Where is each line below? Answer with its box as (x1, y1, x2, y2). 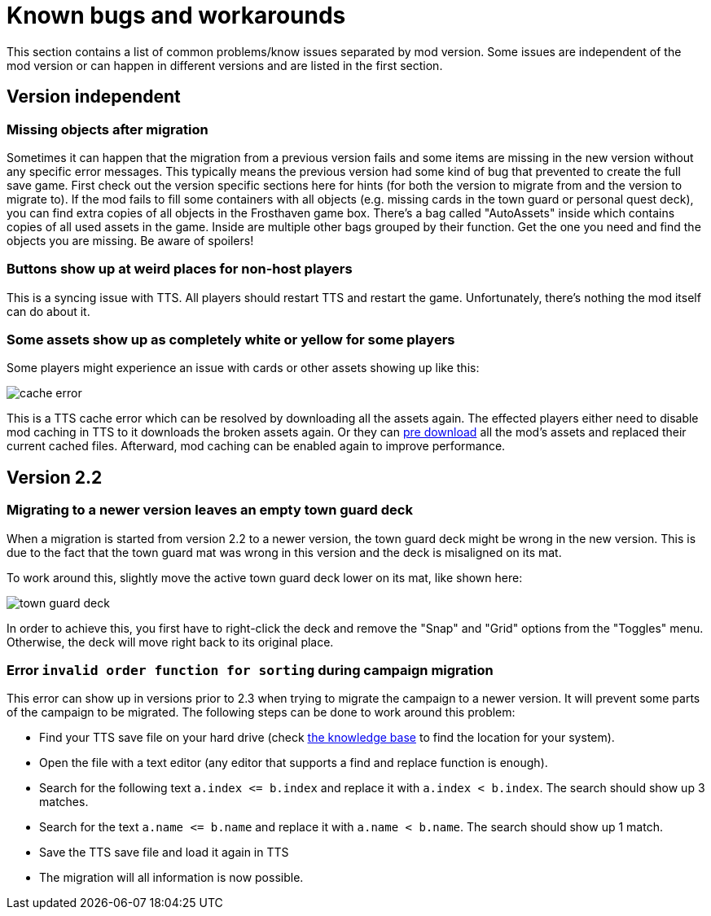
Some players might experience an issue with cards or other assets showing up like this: (7, 361, 480, 375)
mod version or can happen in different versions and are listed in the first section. (7, 58, 443, 72)
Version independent (7, 86, 181, 107)
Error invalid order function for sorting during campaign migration (7, 662, 494, 679)
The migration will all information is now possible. (39, 870, 304, 885)
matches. (39, 795, 89, 809)
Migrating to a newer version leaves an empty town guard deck (7, 502, 413, 519)
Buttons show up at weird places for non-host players (7, 261, 353, 278)
